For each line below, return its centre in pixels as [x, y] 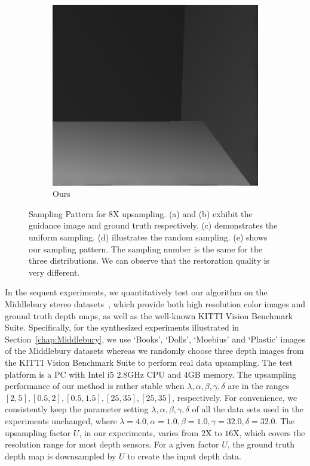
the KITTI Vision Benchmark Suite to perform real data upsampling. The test [149, 362]
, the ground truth [261, 444]
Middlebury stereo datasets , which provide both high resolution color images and [155, 304]
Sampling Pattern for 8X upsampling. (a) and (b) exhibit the [141, 213]
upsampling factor [38, 432]
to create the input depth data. [184, 456]
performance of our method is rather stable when [95, 386]
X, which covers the [269, 432]
